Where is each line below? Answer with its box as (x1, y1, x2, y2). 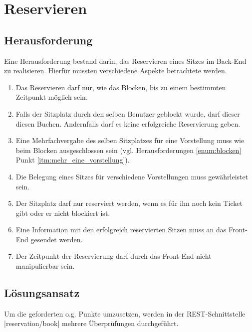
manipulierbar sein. (15, 261, 75, 271)
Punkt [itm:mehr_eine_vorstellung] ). (15, 155, 130, 165)
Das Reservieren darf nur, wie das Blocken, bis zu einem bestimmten (15, 82, 226, 92)
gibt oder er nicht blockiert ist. (15, 207, 110, 218)
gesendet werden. (30, 234, 83, 244)
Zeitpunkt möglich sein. (15, 92, 88, 102)
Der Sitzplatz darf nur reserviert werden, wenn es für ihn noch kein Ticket (15, 198, 243, 208)
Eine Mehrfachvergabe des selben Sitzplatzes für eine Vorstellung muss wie (15, 135, 245, 146)
